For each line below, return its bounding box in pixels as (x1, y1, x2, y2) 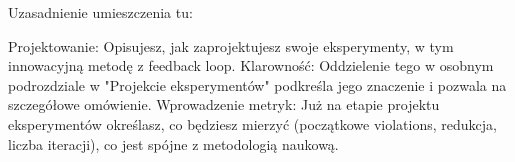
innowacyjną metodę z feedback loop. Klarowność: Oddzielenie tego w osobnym (8, 55, 494, 76)
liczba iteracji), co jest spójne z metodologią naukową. (8, 133, 339, 154)
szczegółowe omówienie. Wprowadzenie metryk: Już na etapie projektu (8, 94, 440, 115)
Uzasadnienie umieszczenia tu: (8, 2, 193, 22)
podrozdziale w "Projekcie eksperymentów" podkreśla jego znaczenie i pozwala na (8, 74, 507, 95)
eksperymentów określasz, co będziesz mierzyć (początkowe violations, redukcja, (8, 113, 497, 134)
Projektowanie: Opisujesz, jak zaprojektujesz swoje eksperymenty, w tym (8, 35, 454, 56)
